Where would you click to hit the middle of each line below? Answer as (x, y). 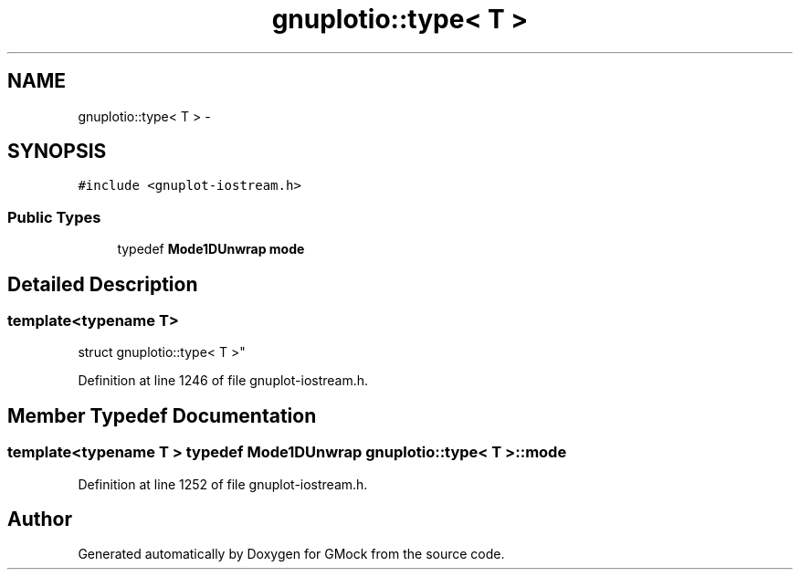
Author (40, 519)
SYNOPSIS (57, 152)
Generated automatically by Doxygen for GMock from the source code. (291, 554)
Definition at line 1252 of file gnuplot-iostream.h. (223, 484)
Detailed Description (103, 284)
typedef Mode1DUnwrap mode (211, 249)
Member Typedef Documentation (162, 415)
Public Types (54, 217)
